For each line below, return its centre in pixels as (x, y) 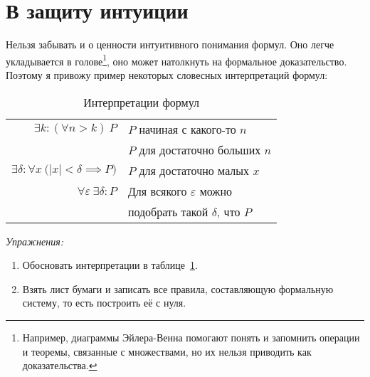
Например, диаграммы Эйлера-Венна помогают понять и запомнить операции (191, 337)
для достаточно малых (194, 170)
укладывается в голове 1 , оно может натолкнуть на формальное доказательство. (176, 60)
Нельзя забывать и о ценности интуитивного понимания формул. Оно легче (170, 44)
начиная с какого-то (187, 129)
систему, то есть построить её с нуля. (104, 303)
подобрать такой (168, 211)
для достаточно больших (200, 149)
